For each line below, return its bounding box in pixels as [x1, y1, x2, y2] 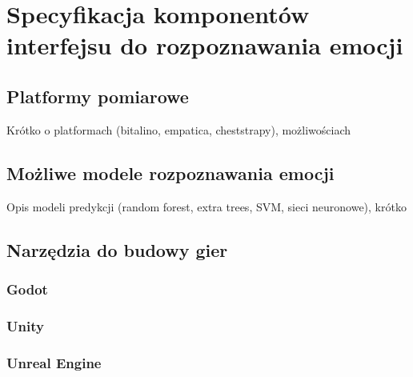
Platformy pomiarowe [6, 83, 189, 108]
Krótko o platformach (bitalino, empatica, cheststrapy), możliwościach [6, 121, 351, 138]
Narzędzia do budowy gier [6, 237, 228, 262]
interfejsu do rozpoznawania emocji [6, 29, 403, 62]
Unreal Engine [6, 352, 102, 372]
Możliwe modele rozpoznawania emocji [6, 160, 335, 185]
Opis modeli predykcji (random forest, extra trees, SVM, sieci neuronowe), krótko [6, 198, 407, 215]
